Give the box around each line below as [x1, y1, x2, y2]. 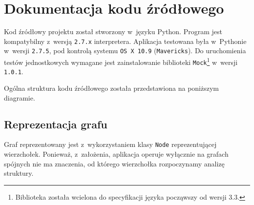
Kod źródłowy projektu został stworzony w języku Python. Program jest [4, 26, 222, 37]
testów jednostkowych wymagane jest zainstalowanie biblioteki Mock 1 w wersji [4, 56, 238, 67]
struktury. [4, 168, 34, 178]
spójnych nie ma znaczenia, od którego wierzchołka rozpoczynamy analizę [4, 158, 225, 168]
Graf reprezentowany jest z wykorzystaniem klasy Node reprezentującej [4, 139, 217, 149]
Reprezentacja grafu [4, 116, 107, 131]
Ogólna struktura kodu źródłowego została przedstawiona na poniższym [4, 83, 219, 93]
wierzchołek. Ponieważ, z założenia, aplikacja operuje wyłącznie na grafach [4, 149, 229, 159]
